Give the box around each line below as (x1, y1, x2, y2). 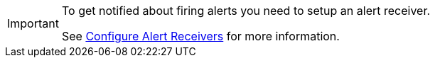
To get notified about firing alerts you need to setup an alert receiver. (61, 4, 431, 18)
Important (7, 16, 59, 30)
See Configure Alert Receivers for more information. (61, 29, 340, 43)
